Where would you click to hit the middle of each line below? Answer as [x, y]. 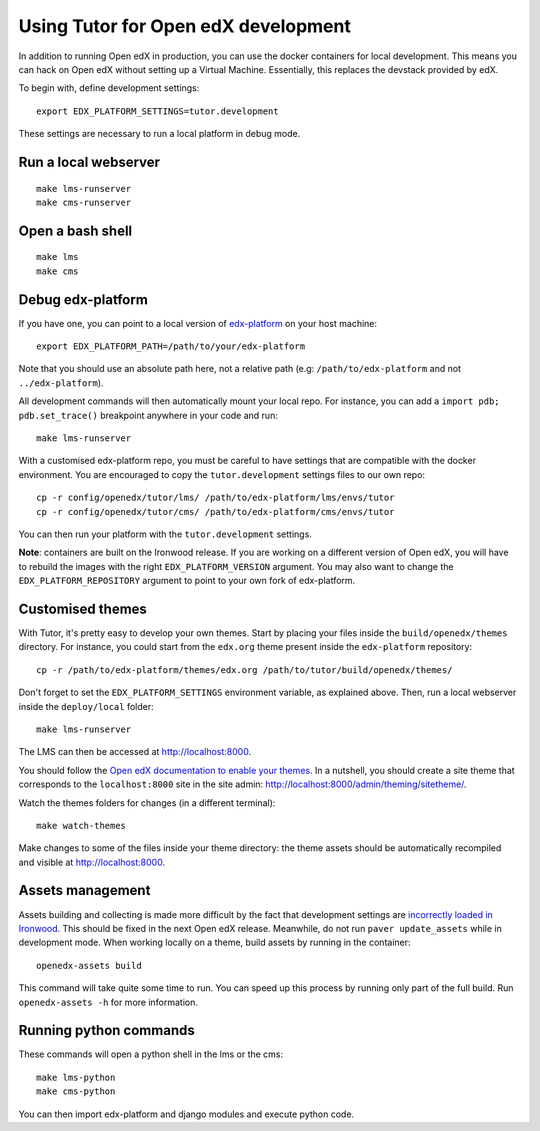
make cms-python [76, 1091]
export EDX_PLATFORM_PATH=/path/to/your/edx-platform [170, 346]
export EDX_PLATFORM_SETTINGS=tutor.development [157, 111]
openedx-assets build [89, 965]
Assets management [84, 890]
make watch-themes [81, 825]
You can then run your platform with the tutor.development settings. [165, 534]
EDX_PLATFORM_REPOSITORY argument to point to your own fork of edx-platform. [187, 581]
